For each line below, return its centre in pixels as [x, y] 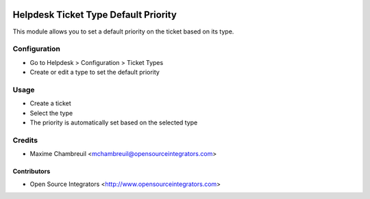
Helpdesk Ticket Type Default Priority [95, 15]
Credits [25, 140]
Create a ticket [50, 103]
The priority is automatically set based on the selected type [114, 122]
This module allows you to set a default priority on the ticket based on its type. [123, 31]
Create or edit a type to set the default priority [95, 72]
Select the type [51, 113]
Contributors [32, 172]
